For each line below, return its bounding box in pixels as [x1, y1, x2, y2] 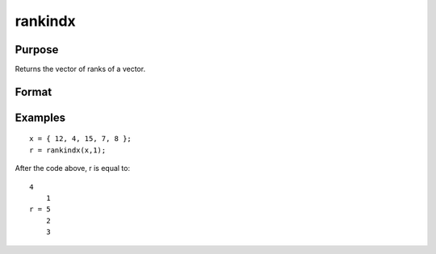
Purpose [15, 43, 59, 56]
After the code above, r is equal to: [15, 164, 131, 173]
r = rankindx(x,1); [29, 145, 107, 155]
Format [15, 85, 52, 98]
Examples [15, 110, 66, 124]
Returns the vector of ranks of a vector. [15, 65, 145, 74]
